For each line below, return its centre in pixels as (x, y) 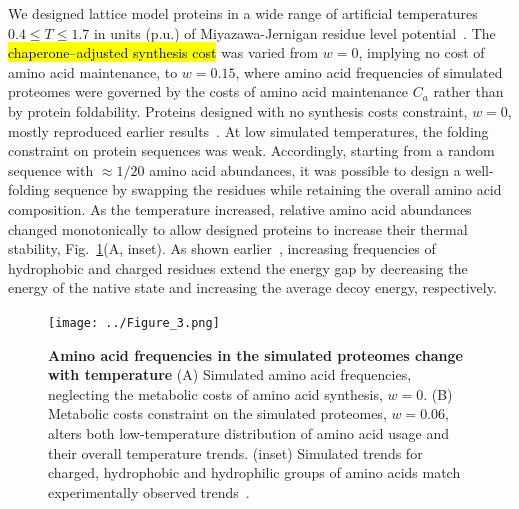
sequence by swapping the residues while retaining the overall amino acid (278, 189)
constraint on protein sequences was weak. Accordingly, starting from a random (251, 150)
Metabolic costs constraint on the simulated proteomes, (217, 413)
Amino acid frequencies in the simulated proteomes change (255, 354)
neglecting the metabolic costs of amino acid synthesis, (215, 393)
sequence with (51, 169)
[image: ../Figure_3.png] (134, 322)
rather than (468, 91)
